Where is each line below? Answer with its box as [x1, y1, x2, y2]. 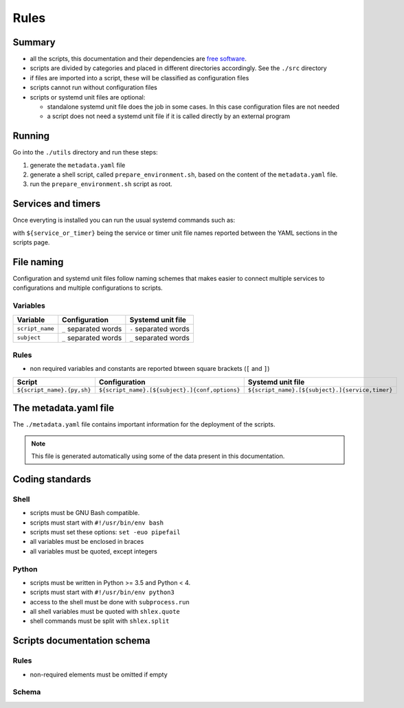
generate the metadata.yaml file [30, 161, 126, 169]
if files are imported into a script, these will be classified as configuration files [30, 73, 249, 82]
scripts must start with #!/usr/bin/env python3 [30, 588, 175, 597]
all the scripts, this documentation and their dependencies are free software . [30, 55, 247, 63]
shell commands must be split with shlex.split [30, 617, 170, 625]
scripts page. [12, 238, 50, 247]
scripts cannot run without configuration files [30, 83, 157, 92]
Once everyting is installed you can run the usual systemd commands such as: [12, 216, 236, 225]
